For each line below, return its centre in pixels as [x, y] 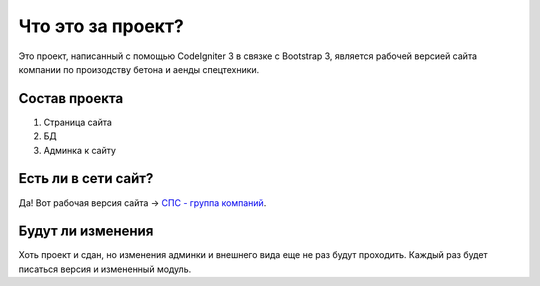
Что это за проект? [101, 26]
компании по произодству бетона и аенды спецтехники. [139, 69]
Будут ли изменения [86, 231]
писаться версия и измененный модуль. [105, 269]
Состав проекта [71, 98]
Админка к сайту [80, 150]
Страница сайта [77, 122]
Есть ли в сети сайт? [86, 178]
